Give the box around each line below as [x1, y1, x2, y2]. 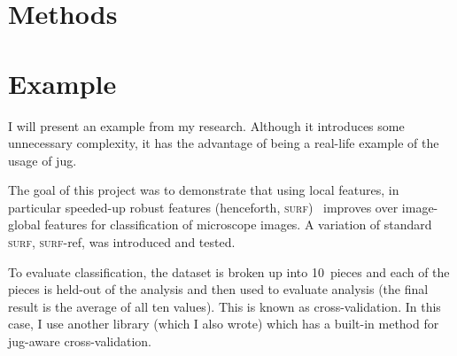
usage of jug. [8, 151, 77, 169]
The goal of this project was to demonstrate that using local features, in [8, 181, 399, 199]
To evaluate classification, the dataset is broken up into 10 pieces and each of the [8, 262, 450, 281]
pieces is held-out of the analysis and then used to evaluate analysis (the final [8, 280, 429, 298]
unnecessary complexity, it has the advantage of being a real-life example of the [8, 134, 439, 152]
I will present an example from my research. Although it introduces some [8, 116, 405, 135]
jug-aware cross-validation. [8, 332, 152, 351]
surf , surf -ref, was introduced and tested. [8, 233, 236, 252]
